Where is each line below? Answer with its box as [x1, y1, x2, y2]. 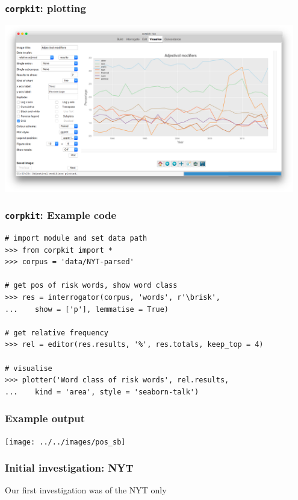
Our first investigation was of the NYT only [5, 484, 167, 496]
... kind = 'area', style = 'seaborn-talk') [5, 387, 199, 396]
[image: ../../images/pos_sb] [5, 437, 126, 446]
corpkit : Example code [5, 207, 117, 223]
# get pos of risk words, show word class [5, 281, 178, 290]
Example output [5, 411, 85, 426]
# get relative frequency [5, 328, 108, 337]
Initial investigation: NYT [5, 460, 134, 475]
